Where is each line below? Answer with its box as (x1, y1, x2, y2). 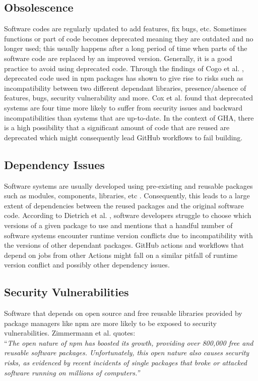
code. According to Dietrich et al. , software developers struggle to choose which (4, 210, 251, 221)
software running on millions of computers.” (4, 367, 140, 377)
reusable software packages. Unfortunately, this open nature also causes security (4, 347, 249, 358)
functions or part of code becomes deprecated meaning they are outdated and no (4, 33, 253, 43)
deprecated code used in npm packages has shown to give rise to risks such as (4, 73, 243, 83)
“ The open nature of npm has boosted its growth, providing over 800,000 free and (4, 337, 253, 348)
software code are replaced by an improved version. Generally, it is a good (4, 52, 232, 63)
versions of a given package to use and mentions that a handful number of (4, 220, 233, 230)
